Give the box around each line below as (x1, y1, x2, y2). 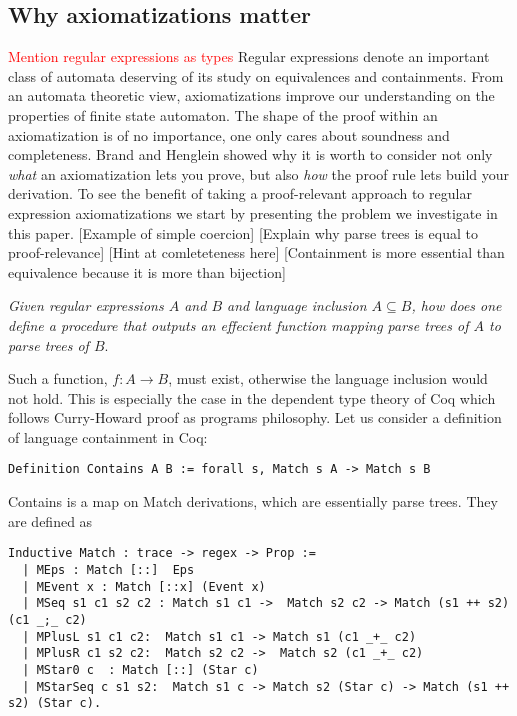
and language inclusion (227, 295, 367, 316)
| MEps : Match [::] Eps (22, 562, 195, 577)
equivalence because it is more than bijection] (8, 261, 286, 282)
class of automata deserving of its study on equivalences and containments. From (8, 65, 504, 86)
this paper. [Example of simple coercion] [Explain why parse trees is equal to (8, 222, 478, 243)
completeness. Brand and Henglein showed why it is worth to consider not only (8, 144, 493, 165)
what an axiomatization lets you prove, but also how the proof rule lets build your (8, 163, 510, 184)
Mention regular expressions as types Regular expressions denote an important (8, 46, 490, 67)
